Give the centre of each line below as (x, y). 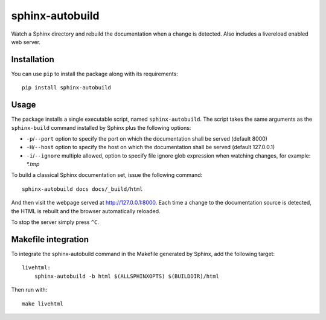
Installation (33, 59)
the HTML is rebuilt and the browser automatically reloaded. (86, 211)
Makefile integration (50, 239)
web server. (26, 42)
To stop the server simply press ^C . (55, 222)
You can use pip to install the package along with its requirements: (94, 74)
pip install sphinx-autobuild (67, 88)
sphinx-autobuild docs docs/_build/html (82, 189)
